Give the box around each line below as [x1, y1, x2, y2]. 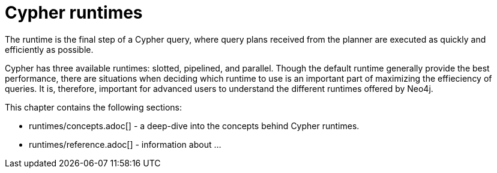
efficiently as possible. [5, 44, 94, 55]
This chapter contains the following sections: [5, 102, 182, 112]
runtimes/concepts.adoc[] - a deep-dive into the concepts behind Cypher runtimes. [29, 120, 360, 131]
